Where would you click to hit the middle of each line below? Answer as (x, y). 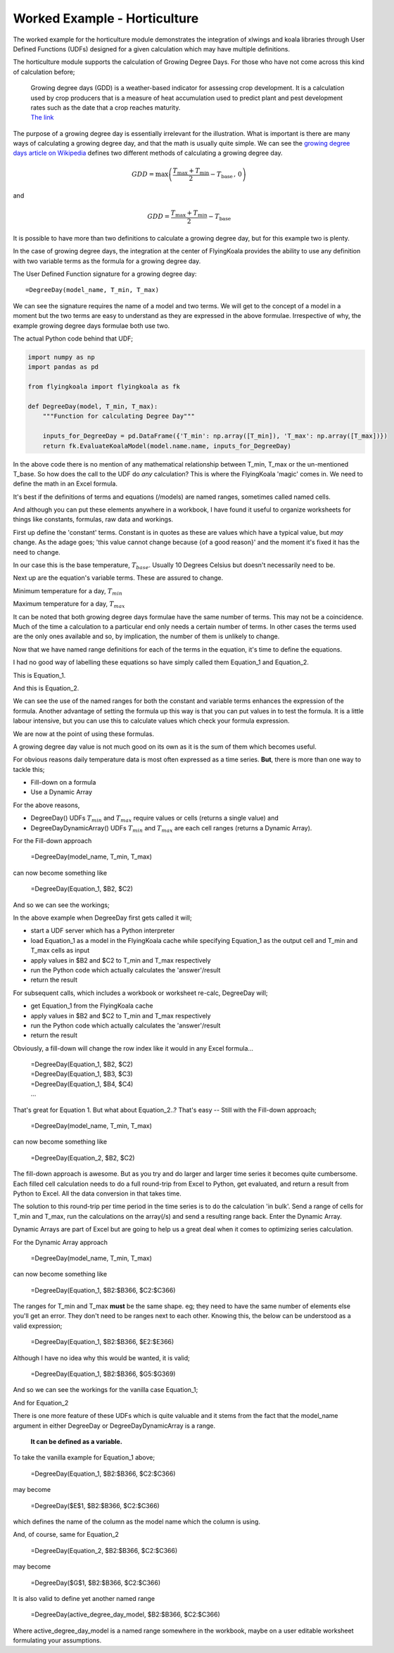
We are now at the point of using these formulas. (84, 734)
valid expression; (38, 1326)
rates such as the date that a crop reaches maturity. (106, 107)
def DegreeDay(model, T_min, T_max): (93, 406)
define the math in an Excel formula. (65, 484)
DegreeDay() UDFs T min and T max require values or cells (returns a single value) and (155, 819)
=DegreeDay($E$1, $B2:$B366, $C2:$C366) (95, 1505)
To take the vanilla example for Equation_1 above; (84, 1457)
